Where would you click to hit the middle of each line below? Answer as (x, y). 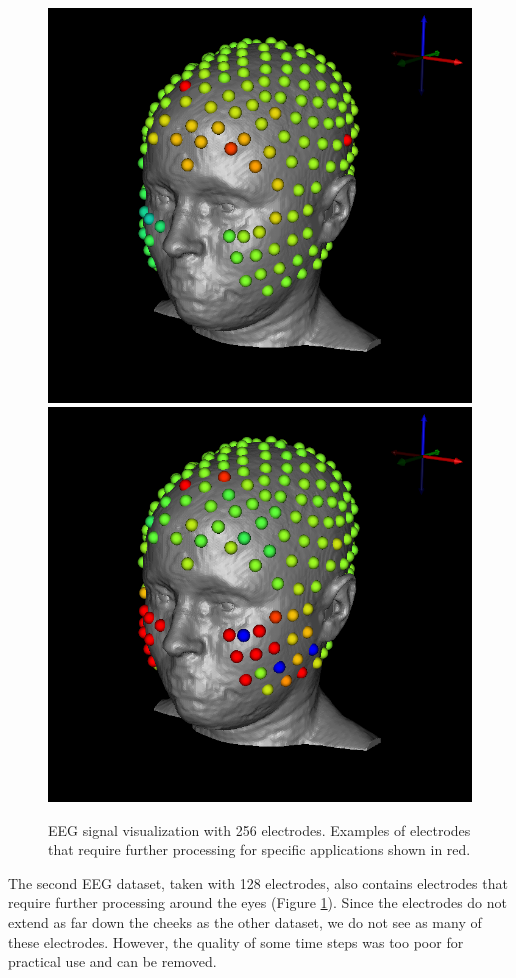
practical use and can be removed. (112, 961)
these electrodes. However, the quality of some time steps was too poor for (236, 941)
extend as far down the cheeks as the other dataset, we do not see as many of (245, 922)
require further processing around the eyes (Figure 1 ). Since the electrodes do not (257, 902)
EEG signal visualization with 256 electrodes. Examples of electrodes (259, 829)
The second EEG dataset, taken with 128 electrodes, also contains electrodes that (258, 882)
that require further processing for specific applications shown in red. (259, 849)
